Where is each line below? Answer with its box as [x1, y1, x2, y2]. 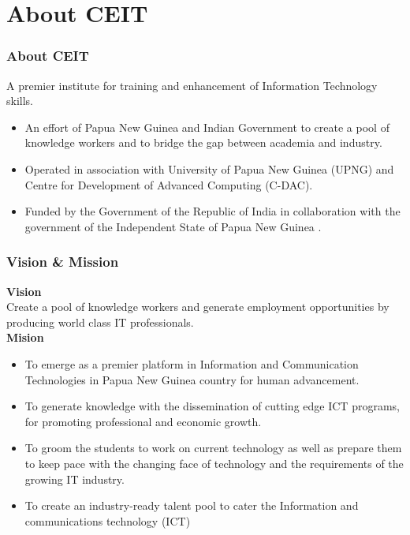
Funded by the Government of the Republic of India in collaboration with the [24, 203, 401, 219]
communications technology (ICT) [24, 512, 191, 529]
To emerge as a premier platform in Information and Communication [24, 355, 359, 372]
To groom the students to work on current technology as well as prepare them [24, 440, 402, 456]
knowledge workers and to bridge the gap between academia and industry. [24, 134, 382, 151]
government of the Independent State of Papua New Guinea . [24, 218, 322, 234]
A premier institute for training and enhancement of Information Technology [6, 77, 378, 93]
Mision [6, 329, 44, 346]
